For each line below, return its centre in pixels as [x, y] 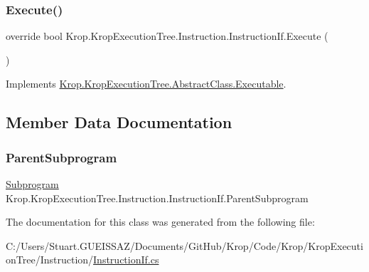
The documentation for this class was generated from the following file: [160, 222]
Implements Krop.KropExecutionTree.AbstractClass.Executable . [146, 84]
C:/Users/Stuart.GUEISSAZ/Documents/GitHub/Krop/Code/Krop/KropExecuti [184, 245]
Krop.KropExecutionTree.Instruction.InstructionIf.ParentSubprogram [157, 198]
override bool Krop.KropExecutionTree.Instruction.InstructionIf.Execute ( [167, 36]
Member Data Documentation [119, 122]
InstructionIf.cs [126, 260]
